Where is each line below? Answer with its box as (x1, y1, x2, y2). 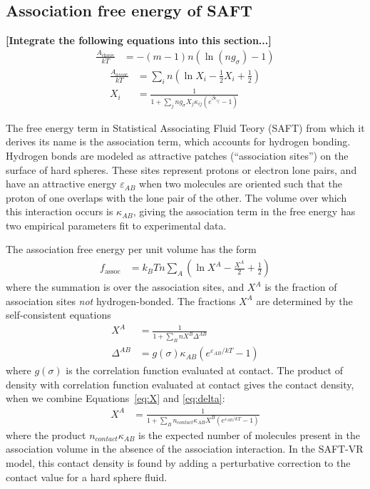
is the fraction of (264, 279, 337, 294)
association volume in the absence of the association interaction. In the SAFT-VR (6, 441, 364, 456)
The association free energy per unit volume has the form (6, 242, 257, 257)
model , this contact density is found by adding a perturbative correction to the (6, 455, 351, 470)
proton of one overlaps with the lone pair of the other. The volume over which (6, 190, 347, 205)
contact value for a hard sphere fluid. (6, 469, 168, 484)
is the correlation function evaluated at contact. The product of (66, 363, 344, 378)
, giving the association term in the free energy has (133, 204, 356, 219)
